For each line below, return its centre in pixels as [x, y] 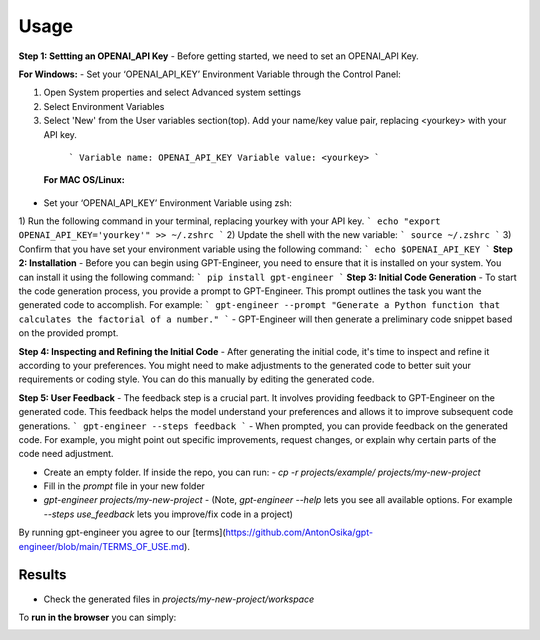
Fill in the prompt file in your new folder [124, 486]
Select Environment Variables [104, 106]
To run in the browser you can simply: [97, 617]
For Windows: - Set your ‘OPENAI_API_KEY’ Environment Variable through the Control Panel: [210, 74]
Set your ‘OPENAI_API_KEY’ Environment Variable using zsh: [167, 202]
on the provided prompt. [68, 333]
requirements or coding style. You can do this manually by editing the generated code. [196, 379]
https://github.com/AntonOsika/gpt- [299, 532]
